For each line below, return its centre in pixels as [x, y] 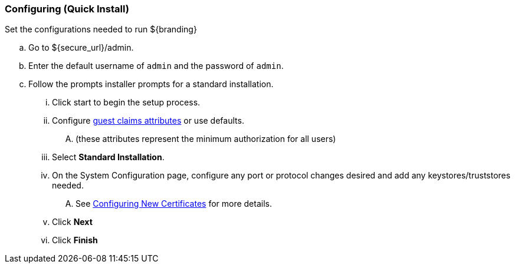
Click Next [72, 222]
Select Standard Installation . [108, 157]
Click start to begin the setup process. [126, 102]
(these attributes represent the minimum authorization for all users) [206, 139]
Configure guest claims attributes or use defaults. [148, 121]
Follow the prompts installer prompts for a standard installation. [151, 84]
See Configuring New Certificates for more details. [174, 204]
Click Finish [75, 240]
